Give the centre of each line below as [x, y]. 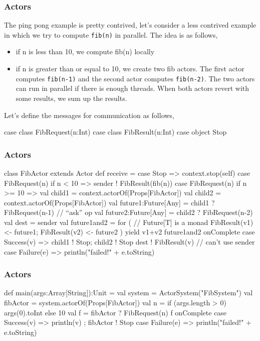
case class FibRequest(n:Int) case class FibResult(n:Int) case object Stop [115, 132]
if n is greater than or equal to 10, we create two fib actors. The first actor [130, 69]
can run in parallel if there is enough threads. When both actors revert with [133, 88]
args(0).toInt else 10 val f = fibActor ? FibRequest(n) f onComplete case [115, 312]
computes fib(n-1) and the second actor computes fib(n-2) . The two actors [135, 78]
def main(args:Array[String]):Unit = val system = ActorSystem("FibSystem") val [128, 293]
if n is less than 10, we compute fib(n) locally [85, 51]
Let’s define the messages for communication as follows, [89, 115]
